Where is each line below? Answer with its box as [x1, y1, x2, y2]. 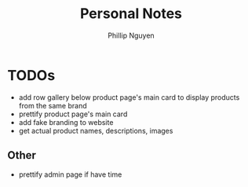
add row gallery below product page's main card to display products [18, 92, 240, 102]
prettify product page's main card [18, 109, 128, 119]
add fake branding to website [18, 117, 114, 126]
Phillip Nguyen [108, 31, 155, 40]
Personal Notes [80, 5, 182, 23]
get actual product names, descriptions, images [18, 126, 173, 135]
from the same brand [18, 101, 87, 110]
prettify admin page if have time [18, 170, 122, 179]
